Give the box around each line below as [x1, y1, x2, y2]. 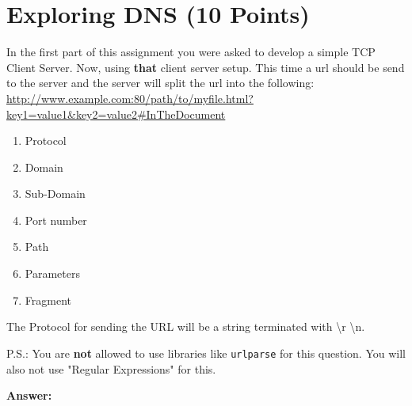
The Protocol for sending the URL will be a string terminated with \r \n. [6, 318, 365, 335]
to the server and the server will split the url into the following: [6, 74, 315, 91]
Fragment [25, 291, 71, 308]
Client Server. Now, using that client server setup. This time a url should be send [6, 59, 405, 75]
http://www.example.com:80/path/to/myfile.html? [6, 89, 254, 106]
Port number [25, 211, 87, 228]
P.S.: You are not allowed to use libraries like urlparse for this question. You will [6, 344, 406, 361]
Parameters [25, 265, 80, 282]
